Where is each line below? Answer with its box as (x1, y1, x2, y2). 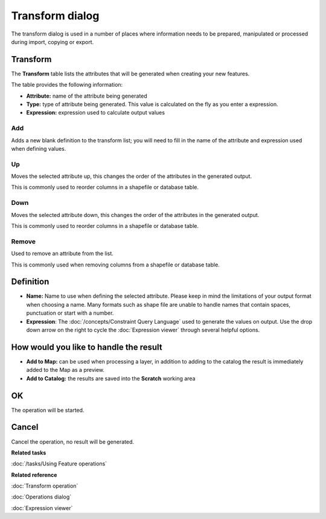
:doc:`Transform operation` (11, 482, 78, 489)
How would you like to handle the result (11, 342, 162, 352)
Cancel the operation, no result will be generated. (11, 438, 135, 445)
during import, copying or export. (11, 38, 94, 45)
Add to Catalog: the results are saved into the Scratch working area (26, 374, 196, 382)
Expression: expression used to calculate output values (26, 109, 165, 116)
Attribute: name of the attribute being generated (26, 92, 147, 99)
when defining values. (11, 145, 66, 152)
